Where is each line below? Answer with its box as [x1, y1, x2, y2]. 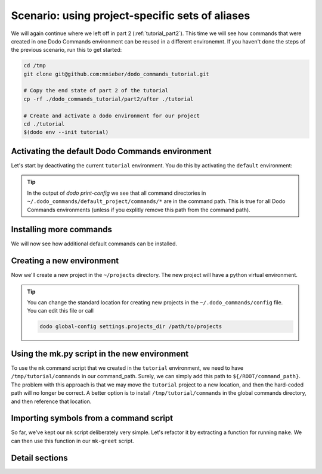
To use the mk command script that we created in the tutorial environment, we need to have [11, 364, 244, 372]
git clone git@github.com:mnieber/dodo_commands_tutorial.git [23, 70, 209, 77]
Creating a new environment [11, 256, 119, 266]
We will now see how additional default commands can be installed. [11, 240, 178, 247]
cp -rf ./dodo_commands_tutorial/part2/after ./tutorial [23, 95, 194, 102]
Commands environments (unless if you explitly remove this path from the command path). [27, 206, 250, 213]
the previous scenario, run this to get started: [11, 46, 122, 54]
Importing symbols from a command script [11, 413, 173, 423]
